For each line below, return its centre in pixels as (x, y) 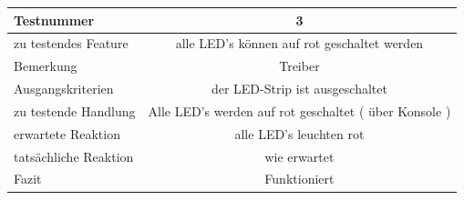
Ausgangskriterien (64, 89)
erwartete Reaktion (67, 133)
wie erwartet (299, 156)
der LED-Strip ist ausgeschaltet (299, 89)
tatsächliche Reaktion (74, 156)
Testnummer (54, 20)
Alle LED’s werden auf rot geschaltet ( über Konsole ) (299, 110)
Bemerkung (46, 66)
